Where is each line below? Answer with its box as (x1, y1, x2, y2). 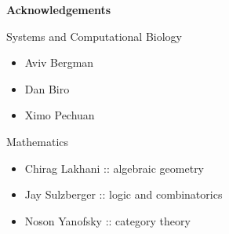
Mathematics (6, 133, 69, 149)
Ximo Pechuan (24, 107, 95, 123)
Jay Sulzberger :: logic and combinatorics (24, 186, 223, 203)
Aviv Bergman (24, 54, 94, 71)
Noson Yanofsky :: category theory (24, 212, 191, 229)
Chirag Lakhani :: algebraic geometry (24, 159, 205, 176)
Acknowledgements (6, 2, 111, 17)
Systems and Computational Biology (6, 27, 182, 44)
